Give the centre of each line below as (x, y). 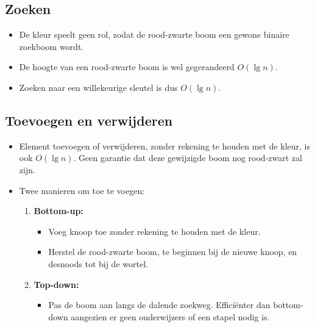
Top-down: (56, 284)
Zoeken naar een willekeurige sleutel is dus (98, 87)
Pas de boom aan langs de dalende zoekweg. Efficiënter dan (159, 305)
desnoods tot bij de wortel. (98, 263)
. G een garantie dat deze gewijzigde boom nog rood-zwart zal (188, 158)
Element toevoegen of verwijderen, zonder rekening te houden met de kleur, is (165, 146)
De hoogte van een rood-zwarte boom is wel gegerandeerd (127, 67)
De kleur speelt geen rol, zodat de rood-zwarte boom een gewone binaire (154, 34)
